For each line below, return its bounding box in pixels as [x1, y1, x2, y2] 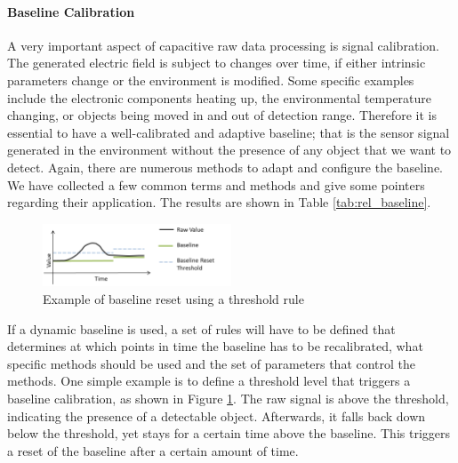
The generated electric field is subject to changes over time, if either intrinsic [7, 53, 426, 72]
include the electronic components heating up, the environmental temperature [7, 88, 432, 107]
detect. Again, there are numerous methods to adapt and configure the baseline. [7, 157, 443, 176]
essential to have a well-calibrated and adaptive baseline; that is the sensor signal [7, 123, 450, 141]
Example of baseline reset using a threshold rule [43, 289, 304, 307]
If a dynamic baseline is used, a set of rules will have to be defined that [7, 319, 396, 338]
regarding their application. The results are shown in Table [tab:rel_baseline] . [7, 193, 431, 212]
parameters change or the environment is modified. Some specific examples [7, 70, 414, 89]
